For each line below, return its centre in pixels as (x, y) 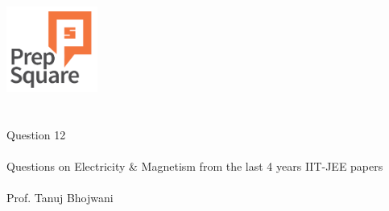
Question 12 (36, 134)
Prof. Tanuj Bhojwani (60, 197)
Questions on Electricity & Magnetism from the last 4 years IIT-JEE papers (195, 165)
